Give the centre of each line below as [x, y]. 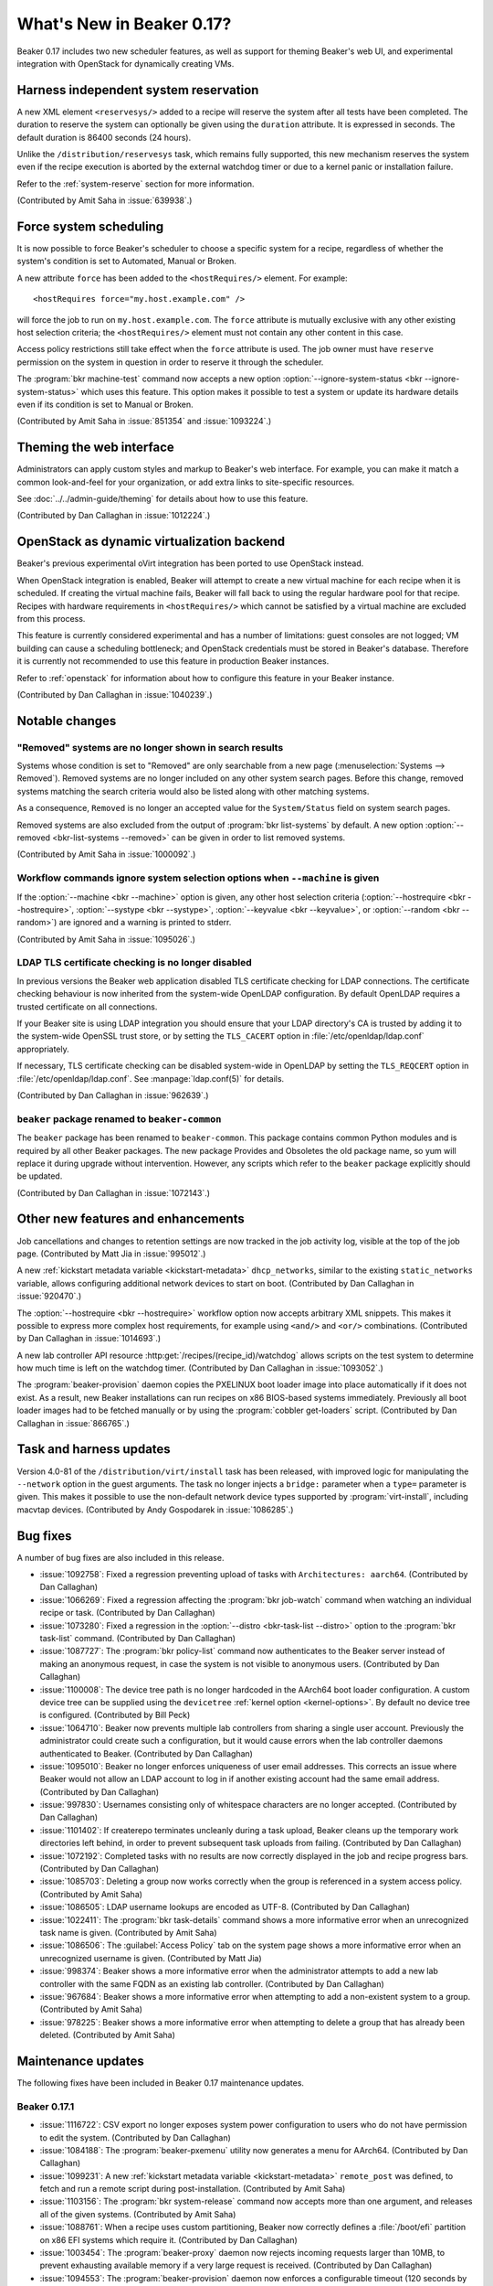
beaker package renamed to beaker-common [119, 1118]
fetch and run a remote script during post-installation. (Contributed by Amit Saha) [193, 2189]
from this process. [51, 618]
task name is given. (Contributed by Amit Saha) [129, 1932]
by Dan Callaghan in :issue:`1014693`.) [89, 1339]
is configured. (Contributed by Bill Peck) [115, 1715]
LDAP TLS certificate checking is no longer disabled [134, 963]
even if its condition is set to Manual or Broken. [105, 404]
